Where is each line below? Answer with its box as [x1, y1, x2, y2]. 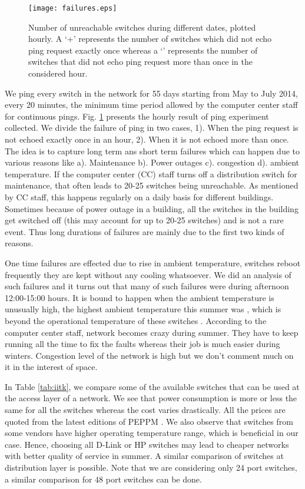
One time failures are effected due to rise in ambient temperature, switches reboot [5, 256, 301, 269]
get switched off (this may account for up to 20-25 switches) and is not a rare [5, 214, 284, 226]
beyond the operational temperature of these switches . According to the [5, 314, 267, 326]
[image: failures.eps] [28, 4, 117, 12]
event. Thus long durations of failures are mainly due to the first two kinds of [5, 225, 284, 237]
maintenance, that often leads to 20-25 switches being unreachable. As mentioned [5, 179, 299, 191]
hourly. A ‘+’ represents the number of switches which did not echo [28, 32, 272, 45]
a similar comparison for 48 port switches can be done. [5, 473, 202, 485]
